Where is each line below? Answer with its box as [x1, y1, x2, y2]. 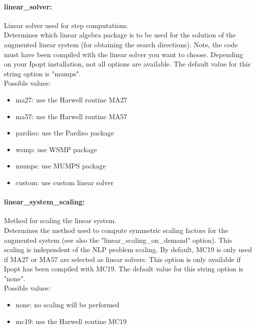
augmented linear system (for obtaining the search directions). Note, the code [4, 39, 238, 49]
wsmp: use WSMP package [15, 144, 97, 154]
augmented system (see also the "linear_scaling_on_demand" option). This [4, 234, 232, 245]
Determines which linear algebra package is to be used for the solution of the [4, 30, 236, 40]
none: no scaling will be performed [15, 299, 120, 310]
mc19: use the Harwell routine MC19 [15, 316, 127, 326]
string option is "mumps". [4, 68, 81, 78]
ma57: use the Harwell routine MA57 [15, 111, 128, 121]
